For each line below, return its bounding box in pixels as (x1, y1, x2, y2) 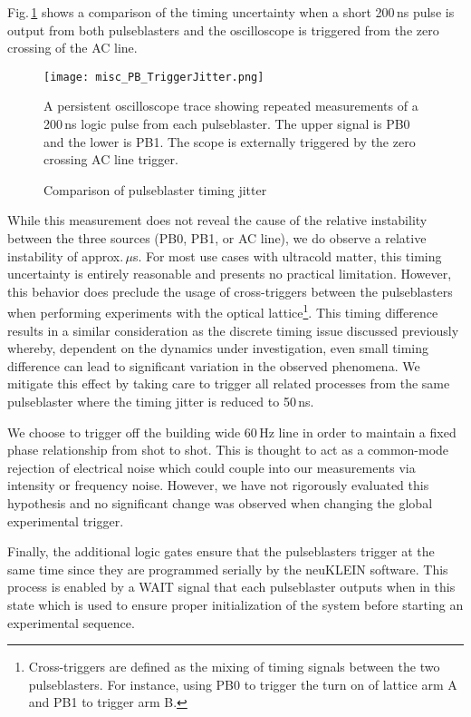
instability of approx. (7, 246, 124, 265)
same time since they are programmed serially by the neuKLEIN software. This (7, 559, 448, 578)
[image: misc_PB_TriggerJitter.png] (43, 70, 264, 83)
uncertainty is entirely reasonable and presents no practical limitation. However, (7, 264, 452, 283)
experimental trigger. (7, 511, 124, 530)
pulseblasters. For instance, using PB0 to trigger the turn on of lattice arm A (28, 674, 457, 693)
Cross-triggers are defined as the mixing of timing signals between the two (28, 657, 440, 676)
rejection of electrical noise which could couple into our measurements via (7, 457, 416, 476)
